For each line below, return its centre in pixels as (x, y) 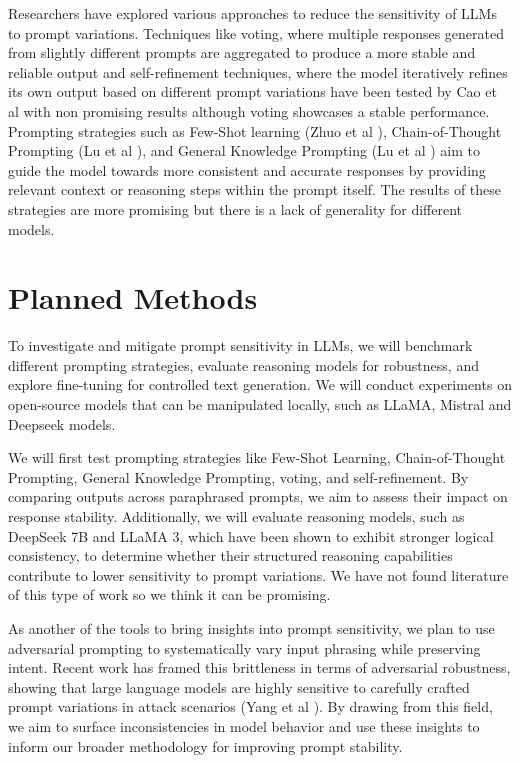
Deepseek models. (62, 423)
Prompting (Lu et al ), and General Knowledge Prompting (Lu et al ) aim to (244, 150)
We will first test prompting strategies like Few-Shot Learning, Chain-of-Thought (257, 457)
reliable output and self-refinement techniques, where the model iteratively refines (258, 71)
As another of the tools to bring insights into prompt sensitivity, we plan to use (251, 627)
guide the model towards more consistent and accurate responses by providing (247, 169)
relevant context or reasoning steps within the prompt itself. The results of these (255, 189)
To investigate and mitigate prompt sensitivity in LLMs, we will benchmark (240, 345)
